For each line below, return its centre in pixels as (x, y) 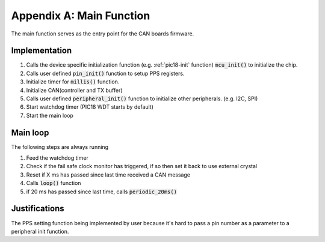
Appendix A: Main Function (81, 16)
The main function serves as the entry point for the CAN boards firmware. (103, 34)
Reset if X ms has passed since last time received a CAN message (108, 175)
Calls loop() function (54, 183)
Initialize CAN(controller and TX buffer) (74, 90)
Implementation (42, 51)
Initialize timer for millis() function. (73, 82)
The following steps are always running (60, 147)
